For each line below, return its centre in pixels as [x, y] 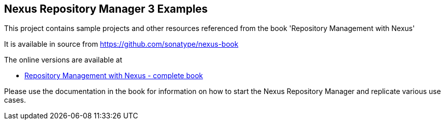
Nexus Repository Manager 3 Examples [106, 9]
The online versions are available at [63, 60]
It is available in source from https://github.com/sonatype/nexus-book [121, 44]
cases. [15, 100]
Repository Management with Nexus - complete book [114, 76]
